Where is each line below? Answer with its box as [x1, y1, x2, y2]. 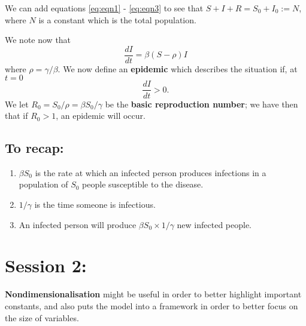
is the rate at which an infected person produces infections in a [35, 166, 266, 179]
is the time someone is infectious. [34, 198, 156, 211]
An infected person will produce [19, 218, 137, 230]
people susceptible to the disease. [82, 178, 204, 190]
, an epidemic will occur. [56, 109, 146, 122]
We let [5, 97, 29, 110]
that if [5, 109, 28, 122]
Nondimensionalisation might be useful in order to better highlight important [5, 288, 302, 300]
